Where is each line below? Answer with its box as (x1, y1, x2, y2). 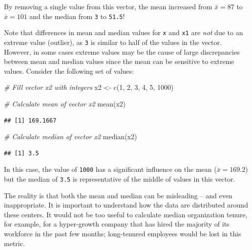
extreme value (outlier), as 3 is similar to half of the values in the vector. (4, 37, 222, 47)
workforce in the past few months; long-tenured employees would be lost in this (4, 229, 241, 238)
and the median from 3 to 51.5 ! (29, 11, 125, 21)
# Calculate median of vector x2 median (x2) (4, 131, 137, 142)
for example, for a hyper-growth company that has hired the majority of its (4, 219, 230, 229)
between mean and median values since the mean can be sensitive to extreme (4, 56, 234, 66)
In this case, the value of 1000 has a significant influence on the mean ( (4, 164, 217, 174)
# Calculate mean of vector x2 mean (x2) (4, 98, 126, 108)
